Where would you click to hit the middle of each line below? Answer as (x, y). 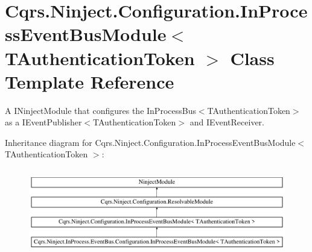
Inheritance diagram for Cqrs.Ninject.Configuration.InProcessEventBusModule (150, 142)
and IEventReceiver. (227, 122)
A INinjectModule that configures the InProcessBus (100, 110)
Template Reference (90, 81)
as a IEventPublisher (43, 122)
